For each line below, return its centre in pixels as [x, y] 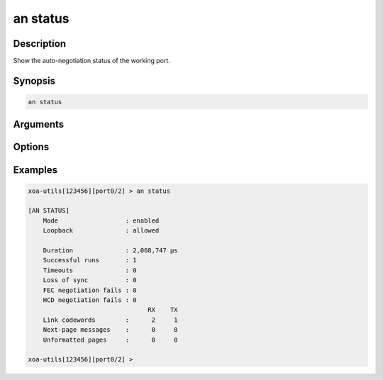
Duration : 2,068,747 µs [110, 251]
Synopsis [34, 80]
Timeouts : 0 [90, 270]
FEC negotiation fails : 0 [90, 290]
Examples [35, 170]
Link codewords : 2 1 [110, 320]
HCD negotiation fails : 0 [90, 300]
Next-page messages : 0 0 [110, 330]
